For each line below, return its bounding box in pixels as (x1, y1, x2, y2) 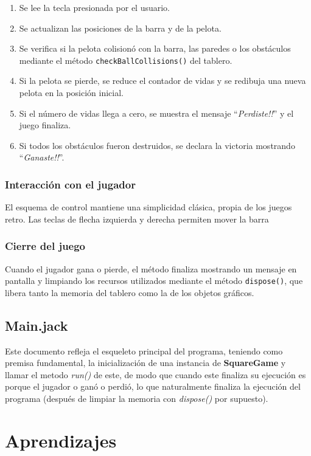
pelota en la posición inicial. (19, 86, 124, 99)
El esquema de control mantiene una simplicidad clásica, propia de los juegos (5, 201, 292, 213)
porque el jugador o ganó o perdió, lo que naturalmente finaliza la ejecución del (5, 380, 301, 393)
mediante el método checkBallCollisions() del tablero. (19, 54, 232, 66)
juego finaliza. (19, 119, 71, 131)
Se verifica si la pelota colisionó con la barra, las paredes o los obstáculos (19, 42, 291, 55)
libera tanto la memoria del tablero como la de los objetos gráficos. (5, 286, 254, 299)
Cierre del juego (5, 238, 86, 254)
